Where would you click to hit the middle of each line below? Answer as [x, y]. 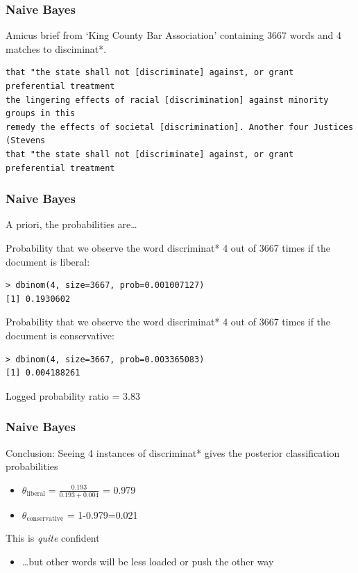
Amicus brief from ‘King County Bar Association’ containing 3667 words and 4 [174, 35]
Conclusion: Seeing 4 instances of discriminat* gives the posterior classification [173, 452]
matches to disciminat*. [56, 48]
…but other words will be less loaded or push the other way [148, 561]
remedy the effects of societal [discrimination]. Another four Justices [180, 127]
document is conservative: [60, 335]
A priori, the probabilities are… [71, 224]
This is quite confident [53, 538]
